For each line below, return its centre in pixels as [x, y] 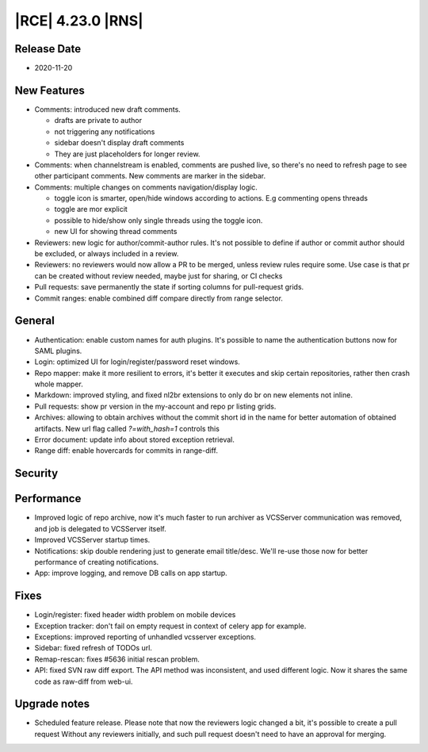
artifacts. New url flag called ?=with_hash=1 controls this [127, 428]
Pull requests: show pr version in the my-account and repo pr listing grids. [155, 406]
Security [36, 473]
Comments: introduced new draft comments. [108, 109]
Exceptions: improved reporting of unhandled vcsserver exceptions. [145, 637]
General [35, 321]
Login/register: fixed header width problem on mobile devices [135, 615]
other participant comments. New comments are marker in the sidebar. [150, 176]
